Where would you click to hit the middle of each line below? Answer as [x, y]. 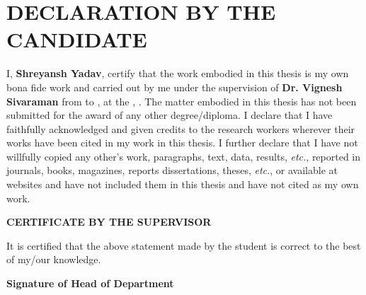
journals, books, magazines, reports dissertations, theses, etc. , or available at [172, 170]
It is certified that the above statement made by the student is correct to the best [184, 245]
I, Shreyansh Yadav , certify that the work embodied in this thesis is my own [178, 73]
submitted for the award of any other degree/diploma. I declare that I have [170, 115]
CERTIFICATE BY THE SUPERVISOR [109, 222]
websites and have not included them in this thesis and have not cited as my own [183, 184]
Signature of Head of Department [90, 283]
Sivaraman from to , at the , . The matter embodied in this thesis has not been [182, 101]
